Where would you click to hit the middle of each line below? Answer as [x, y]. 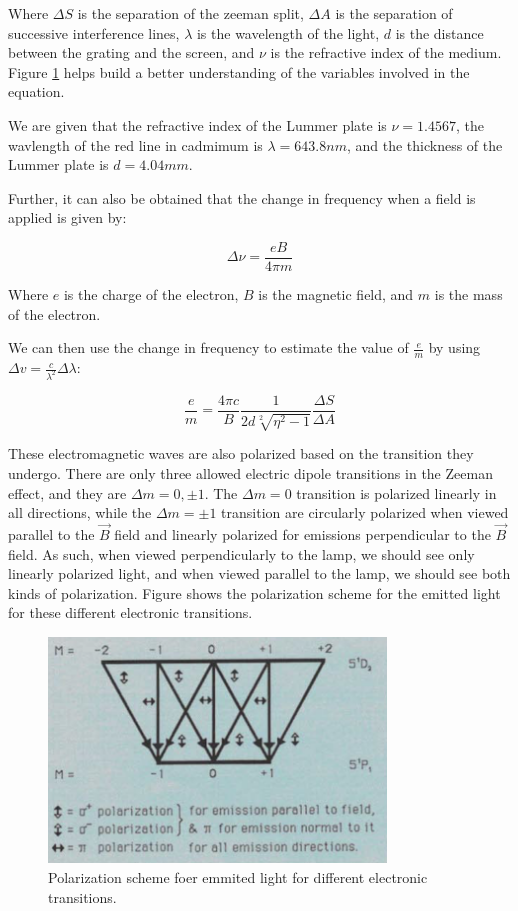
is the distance [439, 32]
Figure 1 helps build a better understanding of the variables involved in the [239, 71]
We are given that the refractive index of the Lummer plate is [197, 124]
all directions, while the [80, 512]
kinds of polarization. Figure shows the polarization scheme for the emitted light [254, 592]
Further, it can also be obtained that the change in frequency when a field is [242, 197]
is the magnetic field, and [336, 294]
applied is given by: [67, 217]
